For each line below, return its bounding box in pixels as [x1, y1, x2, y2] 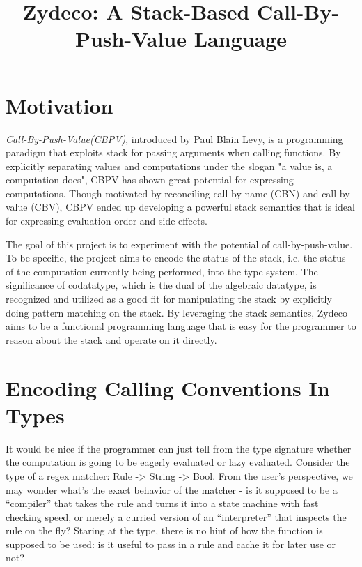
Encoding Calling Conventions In [6, 373, 330, 402]
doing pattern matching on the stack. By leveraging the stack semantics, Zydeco [6, 305, 347, 319]
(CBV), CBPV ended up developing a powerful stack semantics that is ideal [31, 199, 355, 214]
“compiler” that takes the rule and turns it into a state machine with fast [6, 496, 319, 511]
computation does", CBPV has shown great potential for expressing [6, 172, 294, 187]
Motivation [6, 91, 113, 119]
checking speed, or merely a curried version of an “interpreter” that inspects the [6, 509, 347, 524]
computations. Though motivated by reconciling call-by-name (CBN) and [6, 186, 319, 200]
